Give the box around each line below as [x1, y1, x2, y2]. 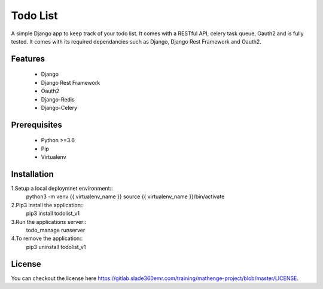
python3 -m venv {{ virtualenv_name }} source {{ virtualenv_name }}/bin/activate [26, 193, 225, 200]
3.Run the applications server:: [11, 218, 87, 225]
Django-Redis [41, 96, 75, 103]
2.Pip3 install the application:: [11, 201, 84, 208]
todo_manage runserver [26, 226, 86, 233]
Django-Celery [41, 104, 78, 111]
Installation [11, 169, 54, 179]
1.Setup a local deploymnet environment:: [11, 185, 113, 192]
